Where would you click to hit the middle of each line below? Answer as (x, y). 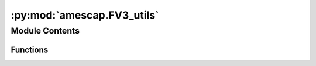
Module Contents (45, 31)
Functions (30, 49)
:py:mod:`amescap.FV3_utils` (85, 15)
